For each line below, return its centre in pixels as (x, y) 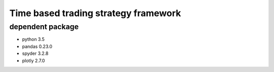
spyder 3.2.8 (35, 53)
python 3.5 (33, 39)
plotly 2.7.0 (33, 60)
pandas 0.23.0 (37, 46)
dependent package (44, 27)
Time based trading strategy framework (95, 13)
